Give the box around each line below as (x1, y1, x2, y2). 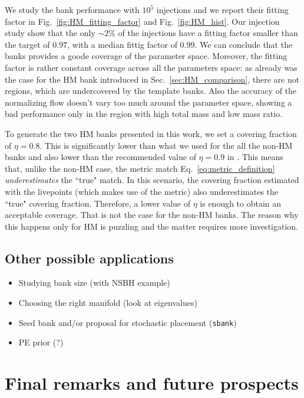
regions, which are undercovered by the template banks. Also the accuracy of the (5, 84, 297, 97)
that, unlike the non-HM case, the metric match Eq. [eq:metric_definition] (5, 162, 275, 174)
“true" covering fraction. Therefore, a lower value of (5, 197, 191, 209)
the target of (5, 38, 50, 50)
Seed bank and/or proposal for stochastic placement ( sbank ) (18, 316, 237, 328)
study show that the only (5, 27, 95, 39)
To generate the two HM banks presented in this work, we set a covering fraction (5, 127, 297, 139)
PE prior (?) (18, 336, 64, 348)
